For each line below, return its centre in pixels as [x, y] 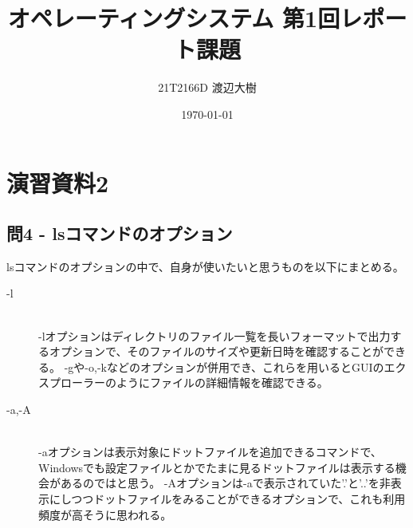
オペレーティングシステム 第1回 [174, 18]
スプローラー [72, 382]
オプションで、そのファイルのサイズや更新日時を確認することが [216, 351]
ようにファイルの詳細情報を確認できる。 [222, 382]
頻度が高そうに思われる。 [105, 514]
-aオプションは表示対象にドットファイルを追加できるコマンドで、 [210, 452]
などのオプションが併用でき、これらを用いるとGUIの [245, 366]
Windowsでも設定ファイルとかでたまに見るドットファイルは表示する [217, 467]
